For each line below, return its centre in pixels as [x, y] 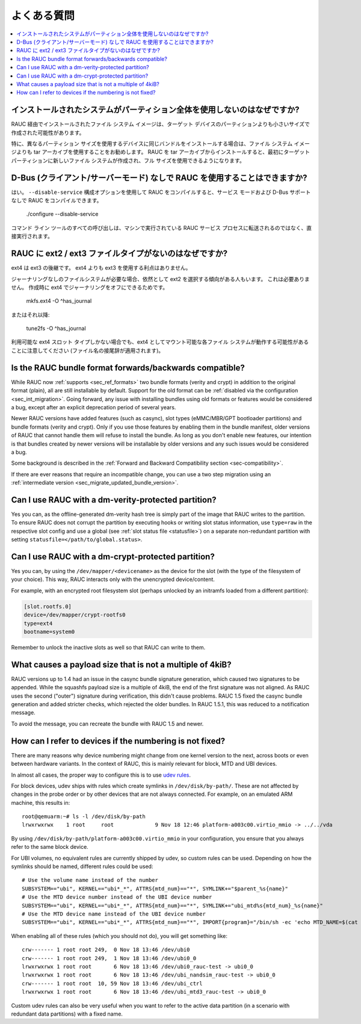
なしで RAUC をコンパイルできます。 [57, 200]
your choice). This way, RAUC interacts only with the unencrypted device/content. [113, 579]
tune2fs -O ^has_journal [56, 329]
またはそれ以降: [31, 315]
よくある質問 [43, 16]
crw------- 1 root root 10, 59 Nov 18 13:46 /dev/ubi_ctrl [112, 983]
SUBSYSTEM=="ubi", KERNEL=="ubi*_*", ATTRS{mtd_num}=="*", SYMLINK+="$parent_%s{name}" [155, 889]
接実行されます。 [32, 236]
